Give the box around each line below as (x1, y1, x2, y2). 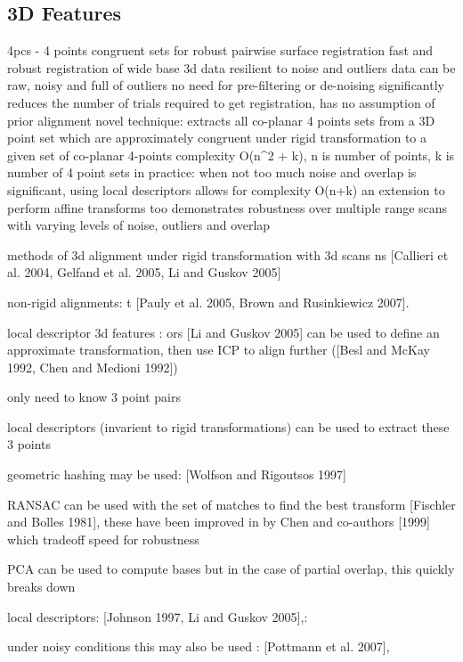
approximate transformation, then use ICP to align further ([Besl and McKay (7, 340, 430, 359)
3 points (7, 435, 52, 454)
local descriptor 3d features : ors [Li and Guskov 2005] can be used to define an (7, 323, 440, 341)
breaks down (7, 577, 76, 596)
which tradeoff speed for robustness (7, 529, 199, 548)
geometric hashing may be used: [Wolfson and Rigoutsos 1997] (7, 465, 346, 484)
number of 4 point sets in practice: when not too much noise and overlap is (7, 163, 417, 182)
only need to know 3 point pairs (7, 388, 181, 406)
